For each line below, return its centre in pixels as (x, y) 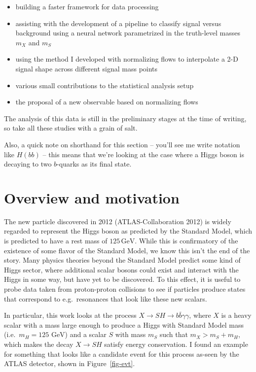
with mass (130, 334)
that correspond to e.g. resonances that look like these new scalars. (106, 298)
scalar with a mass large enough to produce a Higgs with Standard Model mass (124, 324)
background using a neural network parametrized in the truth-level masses (128, 33)
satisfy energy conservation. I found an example (176, 344)
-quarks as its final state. (94, 164)
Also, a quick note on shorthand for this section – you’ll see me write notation (122, 144)
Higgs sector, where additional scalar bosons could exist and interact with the (121, 269)
